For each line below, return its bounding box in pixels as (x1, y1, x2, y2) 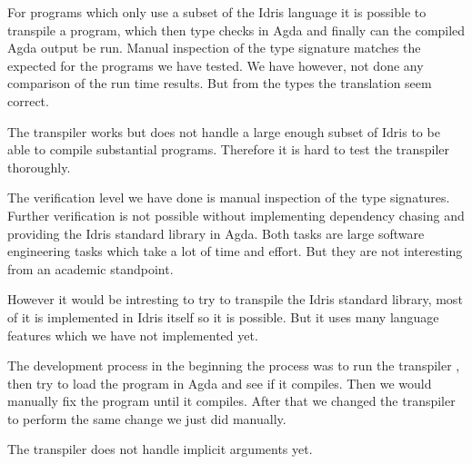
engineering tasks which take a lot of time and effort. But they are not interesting (7, 242, 463, 261)
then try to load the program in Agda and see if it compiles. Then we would (7, 373, 432, 392)
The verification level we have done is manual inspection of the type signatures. (7, 188, 450, 207)
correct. (7, 91, 49, 110)
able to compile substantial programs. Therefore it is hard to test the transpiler (7, 140, 450, 159)
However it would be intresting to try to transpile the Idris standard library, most (7, 290, 463, 309)
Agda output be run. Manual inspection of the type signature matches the (7, 38, 421, 57)
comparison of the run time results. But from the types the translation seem (7, 74, 432, 93)
